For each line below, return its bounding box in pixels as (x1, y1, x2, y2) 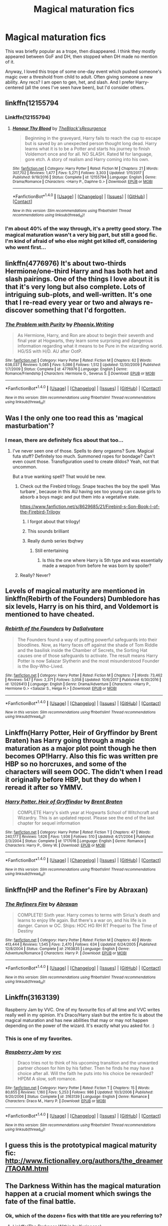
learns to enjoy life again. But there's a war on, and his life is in (17, 917, 146, 923)
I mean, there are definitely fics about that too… (5, 436, 124, 443)
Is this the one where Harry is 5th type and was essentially (42, 557, 163, 563)
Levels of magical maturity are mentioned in (5, 586, 145, 595)
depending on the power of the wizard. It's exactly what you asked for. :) (5, 1022, 155, 1028)
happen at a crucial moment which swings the (5, 1189, 151, 1198)
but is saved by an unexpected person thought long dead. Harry (24, 140, 157, 146)
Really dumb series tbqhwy (27, 537, 83, 543)
